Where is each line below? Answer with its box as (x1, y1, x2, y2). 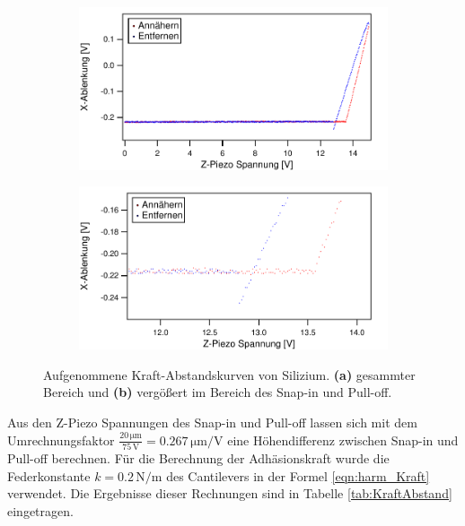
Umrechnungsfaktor (7, 430, 115, 449)
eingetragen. (7, 501, 74, 520)
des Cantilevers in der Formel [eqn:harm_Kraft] (166, 466, 430, 485)
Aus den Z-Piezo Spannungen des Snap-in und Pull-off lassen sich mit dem (7, 413, 417, 432)
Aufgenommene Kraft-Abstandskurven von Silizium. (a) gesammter (43, 365, 416, 384)
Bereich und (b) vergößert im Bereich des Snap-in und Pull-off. (43, 383, 392, 401)
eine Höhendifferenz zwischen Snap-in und (227, 430, 459, 449)
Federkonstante (7, 466, 91, 485)
